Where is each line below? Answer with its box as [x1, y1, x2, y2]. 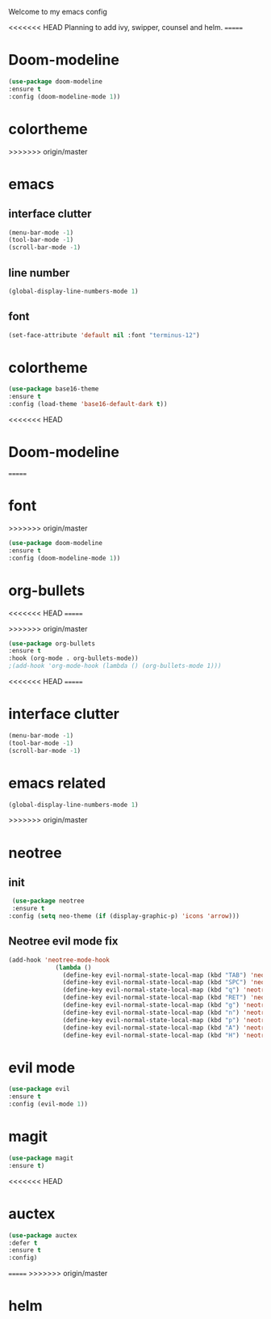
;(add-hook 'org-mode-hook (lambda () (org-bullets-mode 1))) [8, 662, 222, 670]
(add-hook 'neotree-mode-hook [8, 956, 110, 964]
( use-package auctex [8, 1231, 78, 1240]
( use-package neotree [11, 897, 85, 905]
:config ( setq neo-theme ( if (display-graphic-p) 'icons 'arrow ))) [8, 912, 240, 920]
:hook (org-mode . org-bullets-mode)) [8, 654, 139, 662]
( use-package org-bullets [8, 639, 95, 648]
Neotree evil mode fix [8, 934, 119, 949]
